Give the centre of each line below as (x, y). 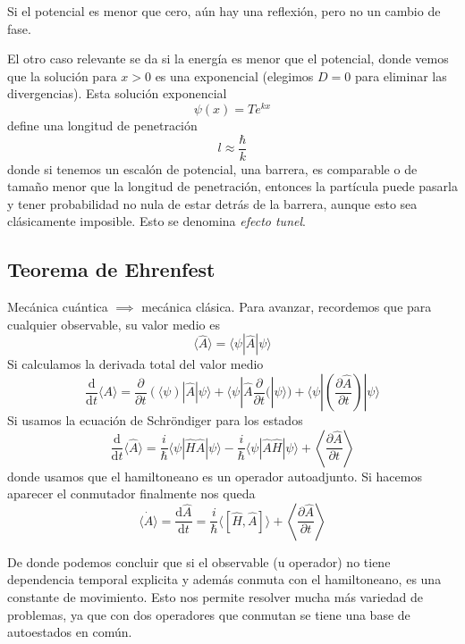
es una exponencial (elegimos (234, 75)
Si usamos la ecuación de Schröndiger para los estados (155, 420)
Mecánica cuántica (58, 307)
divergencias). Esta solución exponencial (117, 93)
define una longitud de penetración (102, 125)
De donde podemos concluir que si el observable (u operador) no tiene (199, 561)
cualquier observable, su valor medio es (114, 324)
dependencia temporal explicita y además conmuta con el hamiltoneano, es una (224, 579)
